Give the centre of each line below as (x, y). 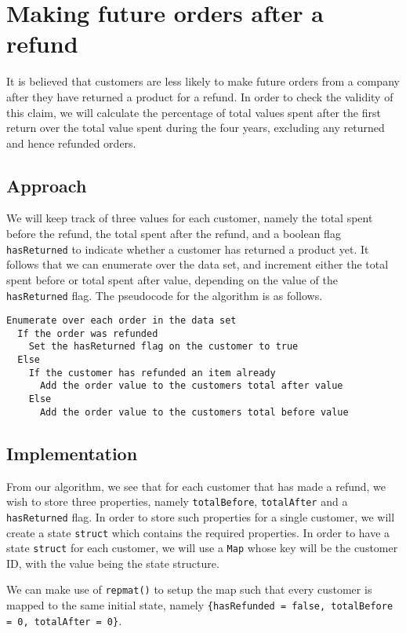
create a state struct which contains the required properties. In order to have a (198, 532)
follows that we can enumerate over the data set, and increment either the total (198, 264)
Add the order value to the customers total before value (194, 412)
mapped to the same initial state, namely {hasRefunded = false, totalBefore (200, 605)
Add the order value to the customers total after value (191, 386)
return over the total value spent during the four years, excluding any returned (196, 128)
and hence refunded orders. (71, 143)
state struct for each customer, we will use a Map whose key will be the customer (202, 548)
